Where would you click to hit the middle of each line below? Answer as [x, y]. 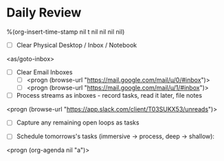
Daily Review [44, 13]
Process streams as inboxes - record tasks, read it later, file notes [109, 96]
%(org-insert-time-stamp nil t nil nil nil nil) [66, 32]
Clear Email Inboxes [44, 72]
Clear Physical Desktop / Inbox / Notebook [77, 45]
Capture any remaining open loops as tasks [78, 122]
